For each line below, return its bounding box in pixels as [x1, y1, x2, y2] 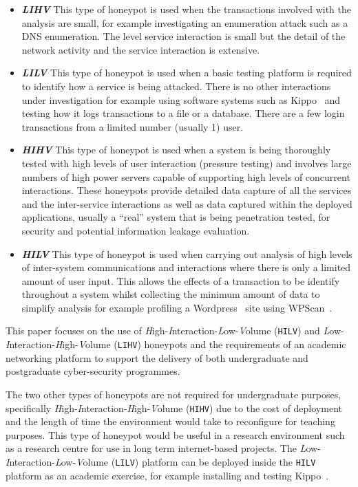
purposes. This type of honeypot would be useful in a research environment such [6, 427, 345, 442]
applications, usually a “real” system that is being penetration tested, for [21, 210, 330, 224]
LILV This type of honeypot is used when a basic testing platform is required [21, 65, 352, 80]
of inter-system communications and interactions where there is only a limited [21, 260, 351, 274]
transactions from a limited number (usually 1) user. [21, 119, 244, 133]
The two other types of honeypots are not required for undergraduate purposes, [6, 387, 341, 401]
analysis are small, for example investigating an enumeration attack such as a [21, 15, 348, 30]
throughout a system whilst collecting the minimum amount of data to [21, 287, 320, 301]
